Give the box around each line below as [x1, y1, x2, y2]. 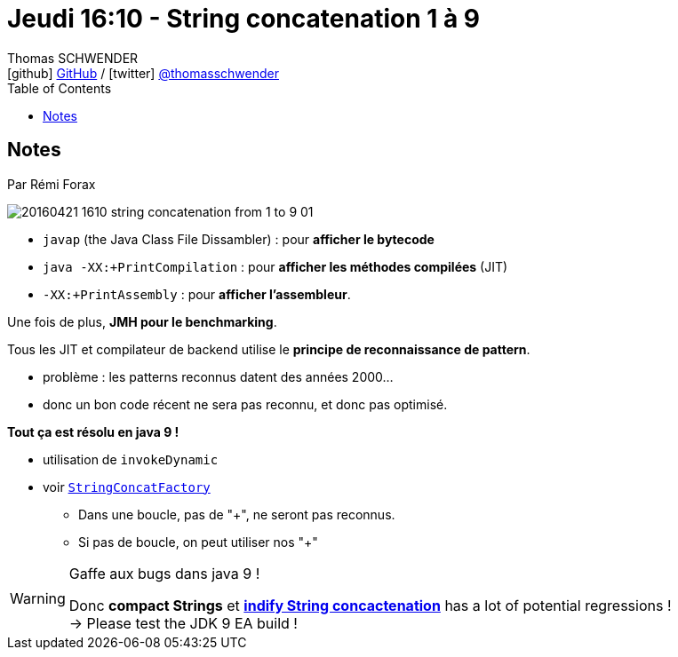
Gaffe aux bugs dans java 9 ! [68, 564, 260, 582]
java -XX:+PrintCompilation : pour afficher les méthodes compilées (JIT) [43, 258, 508, 274]
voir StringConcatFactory [43, 479, 211, 495]
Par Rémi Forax [7, 176, 96, 192]
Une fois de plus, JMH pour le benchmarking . [7, 313, 277, 329]
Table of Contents [7, 80, 112, 96]
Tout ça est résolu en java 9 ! [7, 423, 179, 439]
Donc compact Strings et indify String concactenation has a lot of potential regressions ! [68, 596, 672, 614]
